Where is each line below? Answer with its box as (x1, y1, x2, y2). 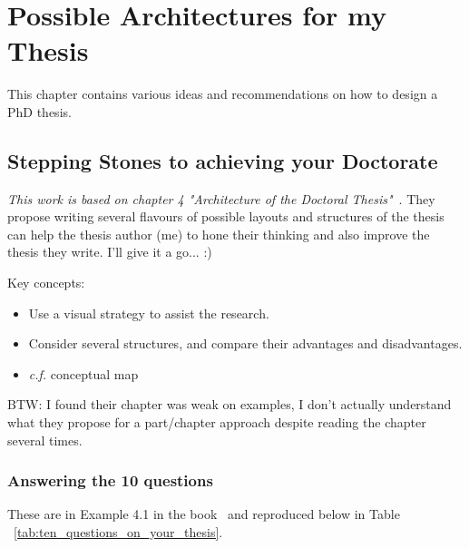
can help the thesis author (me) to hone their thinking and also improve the (7, 224, 430, 243)
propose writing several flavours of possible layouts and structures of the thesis (7, 207, 445, 226)
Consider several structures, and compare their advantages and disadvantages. (28, 334, 463, 353)
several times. (7, 430, 83, 449)
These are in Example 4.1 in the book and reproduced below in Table (7, 504, 400, 524)
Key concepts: (7, 273, 85, 292)
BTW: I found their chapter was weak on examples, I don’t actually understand (7, 395, 452, 414)
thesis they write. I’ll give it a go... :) (7, 242, 212, 261)
